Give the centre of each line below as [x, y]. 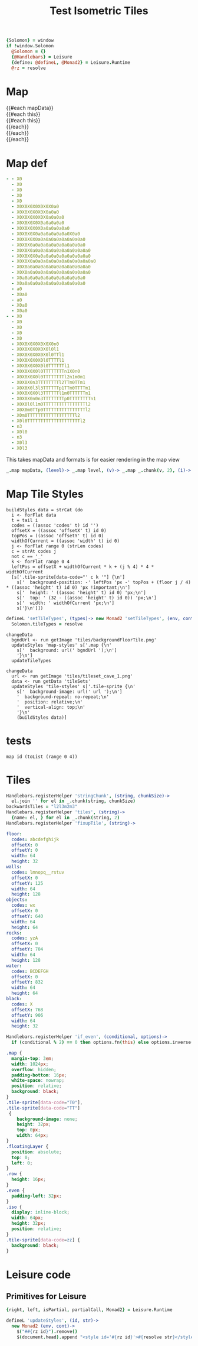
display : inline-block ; [40, 1212]
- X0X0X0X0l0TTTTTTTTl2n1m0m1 [48, 377]
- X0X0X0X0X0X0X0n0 [35, 344]
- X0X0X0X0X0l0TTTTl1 [38, 361]
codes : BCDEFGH [30, 971]
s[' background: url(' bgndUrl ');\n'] [67, 650]
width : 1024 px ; [30, 1064]
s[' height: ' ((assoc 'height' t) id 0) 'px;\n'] [81, 592]
